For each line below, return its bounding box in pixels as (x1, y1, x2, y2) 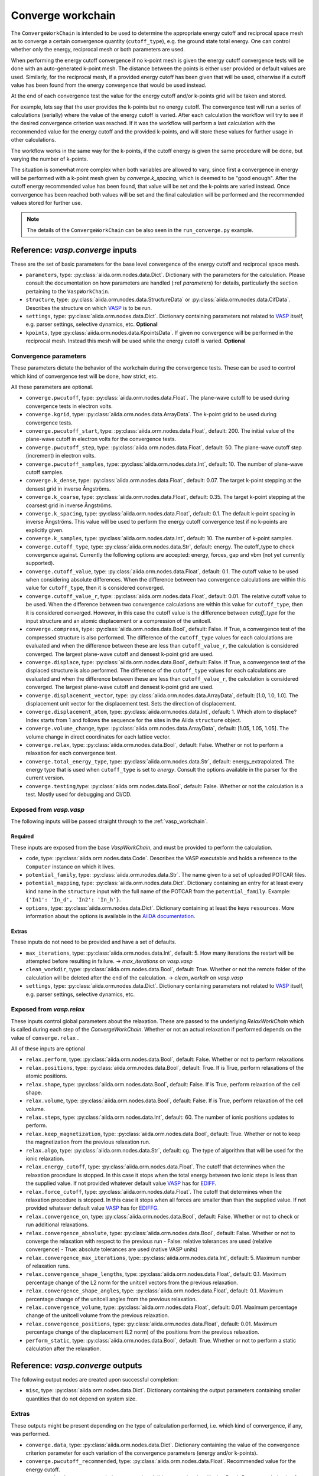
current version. (25, 774, 65, 782)
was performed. (11, 1431, 50, 1438)
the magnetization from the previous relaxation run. (25, 1138, 151, 1145)
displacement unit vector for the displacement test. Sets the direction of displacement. (25, 700, 236, 707)
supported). (25, 560, 55, 567)
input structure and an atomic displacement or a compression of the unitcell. (25, 618, 212, 625)
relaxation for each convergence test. (25, 750, 118, 757)
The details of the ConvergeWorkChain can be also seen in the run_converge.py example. (27, 226, 253, 233)
